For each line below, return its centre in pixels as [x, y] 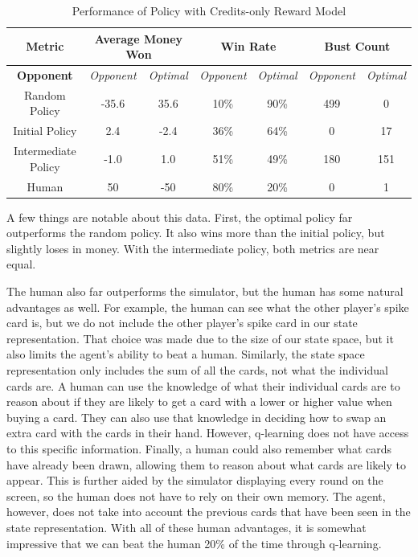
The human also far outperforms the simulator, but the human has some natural [205, 291]
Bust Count [357, 46]
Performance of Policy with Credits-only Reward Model [209, 10]
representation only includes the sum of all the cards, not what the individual [197, 370]
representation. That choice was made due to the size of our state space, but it [200, 338]
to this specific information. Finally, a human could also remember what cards [199, 448]
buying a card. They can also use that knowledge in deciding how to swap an [197, 417]
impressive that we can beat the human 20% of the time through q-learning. [194, 543]
